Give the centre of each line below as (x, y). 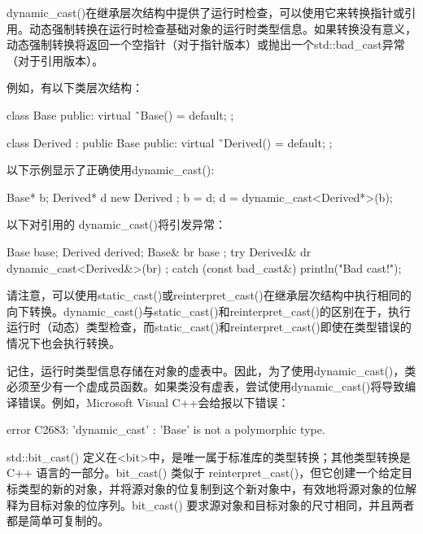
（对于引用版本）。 (55, 60)
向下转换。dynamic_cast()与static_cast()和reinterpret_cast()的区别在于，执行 (209, 311)
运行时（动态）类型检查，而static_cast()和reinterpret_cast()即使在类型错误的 (209, 327)
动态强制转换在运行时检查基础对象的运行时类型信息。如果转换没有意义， (222, 28)
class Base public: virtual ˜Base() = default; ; (120, 114)
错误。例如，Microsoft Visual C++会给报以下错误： (153, 402)
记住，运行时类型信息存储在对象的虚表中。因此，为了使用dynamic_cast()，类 (211, 370)
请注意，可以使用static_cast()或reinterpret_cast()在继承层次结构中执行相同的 (209, 295)
